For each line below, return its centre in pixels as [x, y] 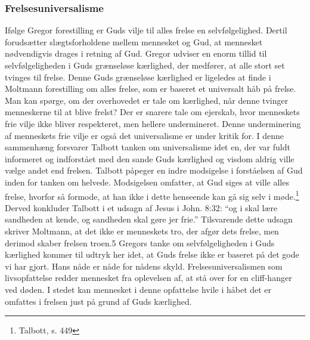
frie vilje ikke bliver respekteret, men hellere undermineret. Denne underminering [153, 123]
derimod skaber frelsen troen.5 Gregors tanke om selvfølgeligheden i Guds [140, 242]
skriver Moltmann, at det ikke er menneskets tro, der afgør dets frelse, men [142, 231]
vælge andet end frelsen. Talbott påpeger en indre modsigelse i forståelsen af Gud [154, 170]
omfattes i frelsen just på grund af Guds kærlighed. [98, 301]
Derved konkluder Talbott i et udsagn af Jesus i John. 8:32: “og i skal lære [141, 207]
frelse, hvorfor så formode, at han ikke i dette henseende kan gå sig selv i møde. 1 [152, 195]
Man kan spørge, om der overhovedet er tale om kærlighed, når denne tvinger [147, 100]
